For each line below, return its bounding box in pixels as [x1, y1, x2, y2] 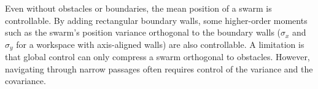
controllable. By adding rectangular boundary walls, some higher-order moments [5, 14, 308, 26]
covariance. [5, 74, 46, 87]
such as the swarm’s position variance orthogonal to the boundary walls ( [5, 26, 281, 39]
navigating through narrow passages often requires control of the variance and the [5, 62, 313, 75]
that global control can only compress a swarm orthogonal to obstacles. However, [5, 50, 310, 63]
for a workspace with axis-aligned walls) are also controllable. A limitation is [16, 37, 304, 50]
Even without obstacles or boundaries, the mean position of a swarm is [5, 2, 272, 14]
